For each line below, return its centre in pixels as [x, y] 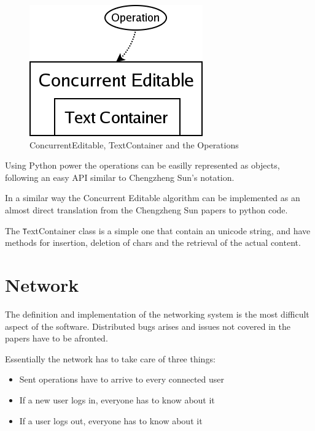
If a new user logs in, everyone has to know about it [117, 399]
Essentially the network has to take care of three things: [110, 358]
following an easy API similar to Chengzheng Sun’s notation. [120, 177]
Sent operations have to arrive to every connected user [122, 379]
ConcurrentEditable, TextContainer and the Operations [134, 144]
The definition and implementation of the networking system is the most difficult [157, 314]
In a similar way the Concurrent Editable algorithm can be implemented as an [153, 198]
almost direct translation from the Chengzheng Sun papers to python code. [146, 209]
